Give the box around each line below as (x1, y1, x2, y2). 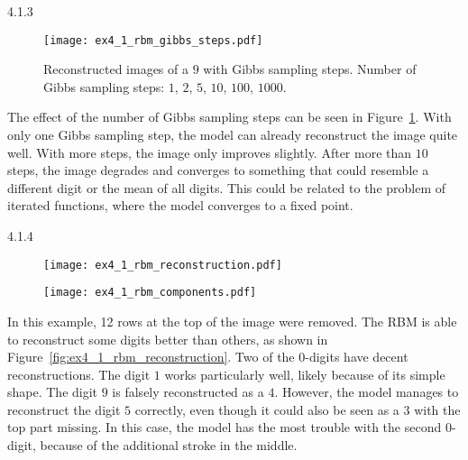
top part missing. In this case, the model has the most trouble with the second (7, 418, 442, 437)
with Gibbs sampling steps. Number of (203, 60, 417, 78)
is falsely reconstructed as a (112, 382, 264, 401)
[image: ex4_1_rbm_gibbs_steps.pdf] (43, 33, 263, 47)
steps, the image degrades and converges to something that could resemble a (7, 161, 429, 179)
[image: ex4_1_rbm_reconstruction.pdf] (43, 258, 282, 271)
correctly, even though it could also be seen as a (134, 400, 399, 419)
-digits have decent (305, 347, 408, 366)
